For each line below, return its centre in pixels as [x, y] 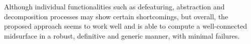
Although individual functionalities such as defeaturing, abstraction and [114, 6]
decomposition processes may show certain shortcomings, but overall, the [116, 16]
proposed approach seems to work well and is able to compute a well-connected [125, 26]
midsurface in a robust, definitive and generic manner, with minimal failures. [122, 35]
